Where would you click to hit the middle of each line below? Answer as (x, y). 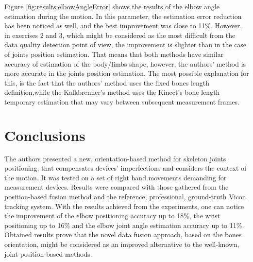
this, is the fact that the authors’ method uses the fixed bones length (107, 82)
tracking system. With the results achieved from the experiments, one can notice (124, 206)
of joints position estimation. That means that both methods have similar (114, 54)
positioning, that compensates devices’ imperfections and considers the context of (126, 168)
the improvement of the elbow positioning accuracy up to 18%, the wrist (112, 216)
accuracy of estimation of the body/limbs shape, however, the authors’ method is (125, 63)
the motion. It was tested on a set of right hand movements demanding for (116, 177)
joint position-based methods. (48, 253)
